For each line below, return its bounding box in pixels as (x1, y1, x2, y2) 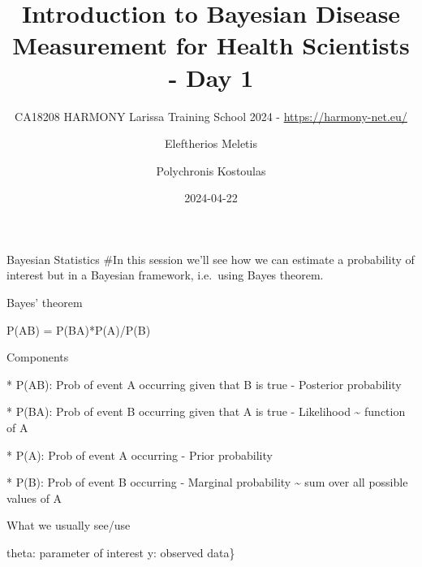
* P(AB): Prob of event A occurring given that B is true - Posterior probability (6, 375, 402, 392)
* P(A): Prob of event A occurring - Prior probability (6, 446, 273, 463)
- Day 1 (168, 60, 254, 93)
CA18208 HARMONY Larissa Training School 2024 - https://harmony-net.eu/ (15, 107, 407, 124)
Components (6, 348, 69, 366)
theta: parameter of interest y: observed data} (6, 544, 235, 561)
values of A (6, 489, 62, 506)
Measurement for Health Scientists (12, 28, 410, 62)
